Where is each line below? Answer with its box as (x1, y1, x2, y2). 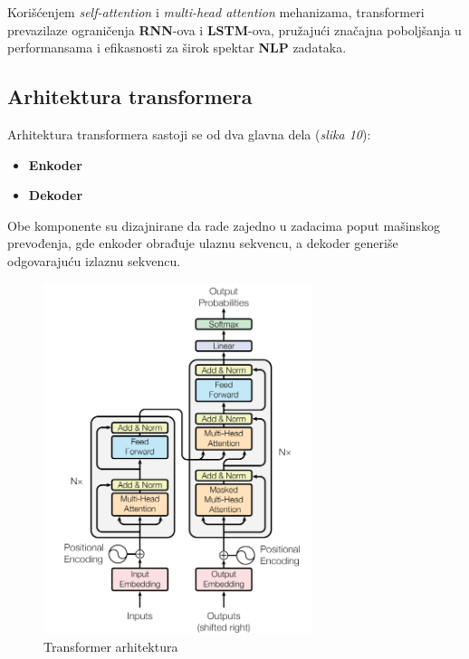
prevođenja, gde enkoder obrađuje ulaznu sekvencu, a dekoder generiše (7, 234, 398, 253)
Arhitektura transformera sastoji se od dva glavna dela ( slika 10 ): (7, 124, 371, 143)
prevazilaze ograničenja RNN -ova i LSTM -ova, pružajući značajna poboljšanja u (7, 20, 462, 39)
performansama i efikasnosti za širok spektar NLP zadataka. (7, 38, 347, 57)
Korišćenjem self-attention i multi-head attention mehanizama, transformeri (7, 3, 425, 21)
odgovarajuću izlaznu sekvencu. (7, 251, 181, 270)
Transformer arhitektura (43, 636, 178, 655)
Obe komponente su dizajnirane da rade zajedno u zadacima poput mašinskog (7, 215, 440, 234)
